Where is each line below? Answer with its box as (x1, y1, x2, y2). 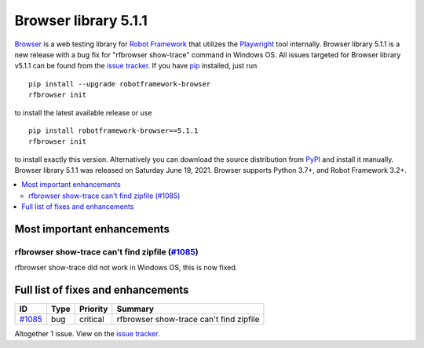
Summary (116, 303, 155, 314)
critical (79, 314, 105, 325)
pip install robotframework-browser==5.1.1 (28, 126, 199, 135)
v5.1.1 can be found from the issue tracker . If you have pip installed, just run (14, 61, 258, 71)
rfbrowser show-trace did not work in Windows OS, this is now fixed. (14, 263, 238, 273)
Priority (79, 303, 108, 314)
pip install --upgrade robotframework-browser (28, 79, 211, 88)
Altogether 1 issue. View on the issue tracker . (14, 329, 160, 339)
